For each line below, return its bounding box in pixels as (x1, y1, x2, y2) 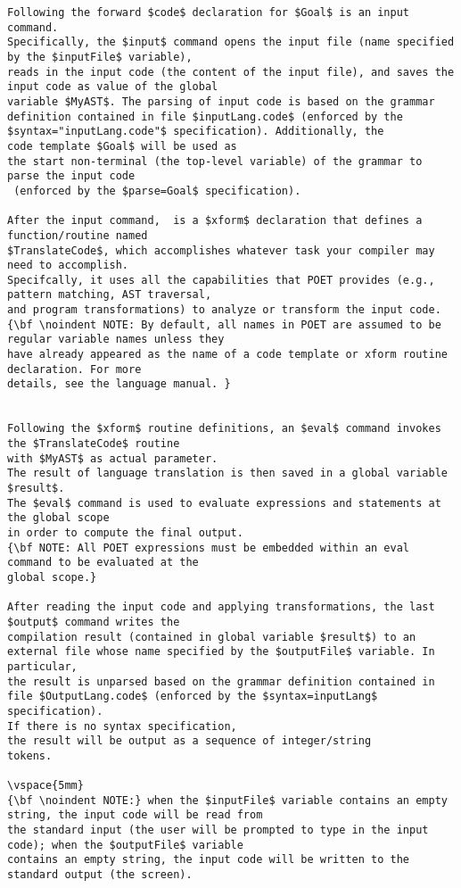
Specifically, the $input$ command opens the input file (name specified (7, 36, 455, 49)
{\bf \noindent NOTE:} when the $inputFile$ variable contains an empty (7, 793, 448, 807)
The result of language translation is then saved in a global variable (7, 467, 448, 480)
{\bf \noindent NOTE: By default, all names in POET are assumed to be (7, 318, 441, 331)
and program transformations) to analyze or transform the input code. (7, 303, 441, 317)
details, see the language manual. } (7, 378, 231, 391)
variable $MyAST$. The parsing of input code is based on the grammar (7, 95, 435, 108)
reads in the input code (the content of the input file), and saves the (7, 65, 455, 79)
